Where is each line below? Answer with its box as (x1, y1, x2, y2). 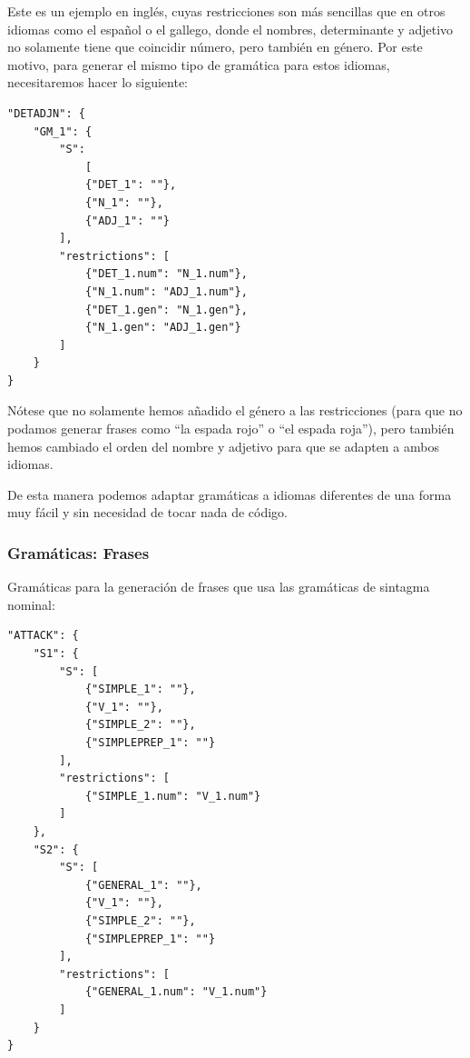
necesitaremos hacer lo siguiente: (7, 73, 188, 92)
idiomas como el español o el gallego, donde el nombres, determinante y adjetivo (7, 19, 454, 38)
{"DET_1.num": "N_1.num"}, (84, 267, 248, 281)
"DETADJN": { (7, 106, 85, 120)
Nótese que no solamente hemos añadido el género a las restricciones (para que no (7, 401, 463, 420)
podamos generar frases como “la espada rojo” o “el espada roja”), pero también (7, 419, 455, 438)
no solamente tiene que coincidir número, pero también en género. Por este (7, 37, 423, 56)
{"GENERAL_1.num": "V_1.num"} (84, 985, 268, 999)
